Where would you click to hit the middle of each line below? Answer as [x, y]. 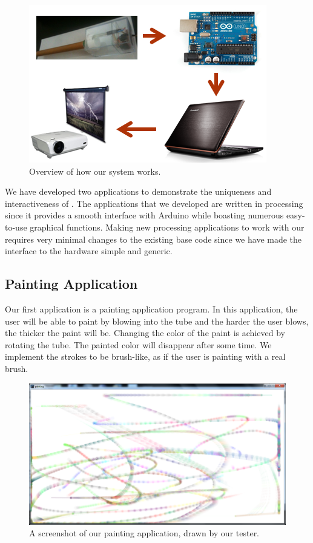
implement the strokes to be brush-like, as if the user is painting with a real [145, 356]
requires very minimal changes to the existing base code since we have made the [153, 239]
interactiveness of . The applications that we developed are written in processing [154, 203]
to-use [16, 227]
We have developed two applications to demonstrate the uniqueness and [138, 191]
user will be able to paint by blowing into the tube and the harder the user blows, [157, 321]
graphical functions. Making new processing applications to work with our [167, 227]
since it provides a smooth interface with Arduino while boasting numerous [144, 215]
